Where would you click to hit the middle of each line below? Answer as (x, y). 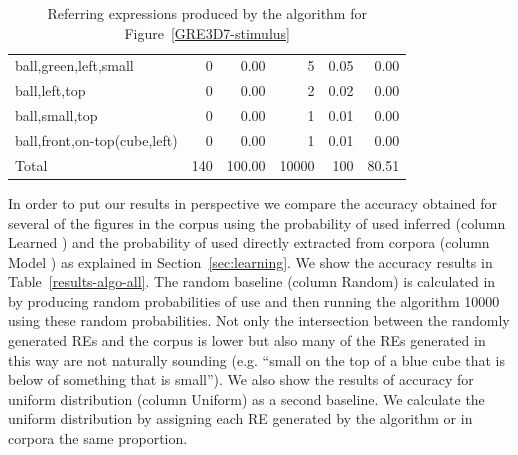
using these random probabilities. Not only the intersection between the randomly (259, 320)
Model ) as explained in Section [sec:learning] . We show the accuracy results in (250, 261)
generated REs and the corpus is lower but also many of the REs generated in (247, 340)
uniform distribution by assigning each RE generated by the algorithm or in (240, 418)
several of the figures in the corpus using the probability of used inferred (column (257, 222)
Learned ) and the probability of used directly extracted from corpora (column (249, 242)
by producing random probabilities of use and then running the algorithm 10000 (254, 300)
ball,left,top (50, 90)
